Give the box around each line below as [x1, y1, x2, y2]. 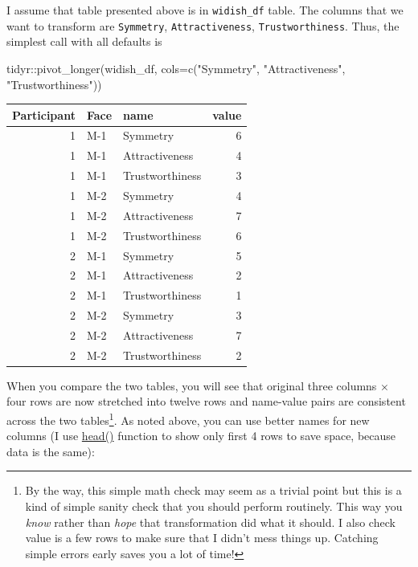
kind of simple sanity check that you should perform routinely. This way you [25, 498, 403, 515]
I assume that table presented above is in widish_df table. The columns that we [6, 2, 404, 18]
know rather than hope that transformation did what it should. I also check [25, 513, 395, 530]
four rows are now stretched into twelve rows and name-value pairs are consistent [6, 393, 406, 410]
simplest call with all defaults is [6, 33, 162, 50]
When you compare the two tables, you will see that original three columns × [6, 377, 389, 394]
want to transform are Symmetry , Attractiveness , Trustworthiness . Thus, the [6, 17, 400, 34]
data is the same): [6, 443, 95, 459]
